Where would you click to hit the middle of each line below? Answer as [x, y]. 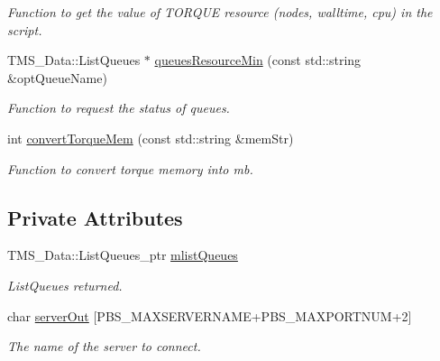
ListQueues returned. [65, 285]
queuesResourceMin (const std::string [258, 60]
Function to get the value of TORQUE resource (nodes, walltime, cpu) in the [220, 12]
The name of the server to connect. [104, 346]
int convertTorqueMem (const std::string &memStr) [151, 138]
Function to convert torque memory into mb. [130, 168]
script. [25, 29]
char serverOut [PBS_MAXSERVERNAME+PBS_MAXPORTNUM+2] [210, 315]
